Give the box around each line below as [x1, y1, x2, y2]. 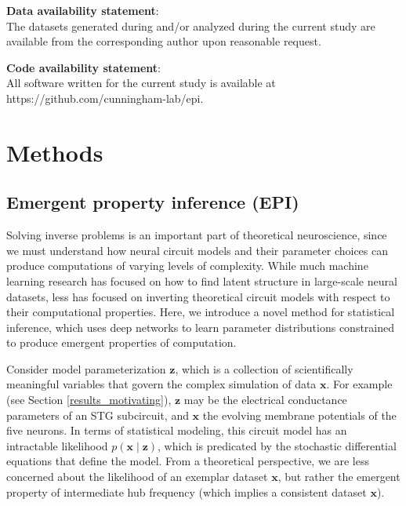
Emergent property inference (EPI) [6, 190, 299, 214]
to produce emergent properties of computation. [6, 334, 237, 351]
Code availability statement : [6, 59, 161, 75]
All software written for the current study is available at [6, 75, 276, 91]
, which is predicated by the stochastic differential [158, 437, 397, 453]
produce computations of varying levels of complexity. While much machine [6, 257, 368, 274]
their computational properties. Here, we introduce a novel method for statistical [6, 304, 395, 320]
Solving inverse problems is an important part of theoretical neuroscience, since [6, 227, 387, 243]
